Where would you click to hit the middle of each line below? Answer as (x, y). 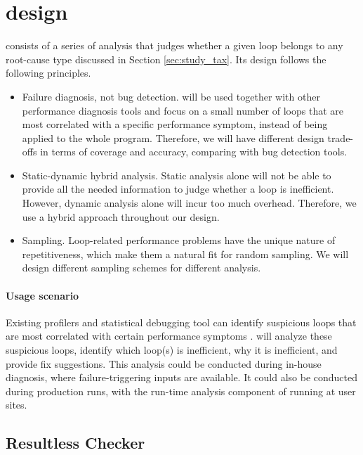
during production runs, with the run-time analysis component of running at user (181, 391)
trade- (341, 137)
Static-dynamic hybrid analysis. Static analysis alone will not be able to (177, 175)
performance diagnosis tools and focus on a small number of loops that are (183, 110)
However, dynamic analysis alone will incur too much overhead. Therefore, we (189, 203)
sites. (16, 405)
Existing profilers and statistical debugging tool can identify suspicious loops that (181, 322)
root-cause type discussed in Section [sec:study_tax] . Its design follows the (166, 59)
